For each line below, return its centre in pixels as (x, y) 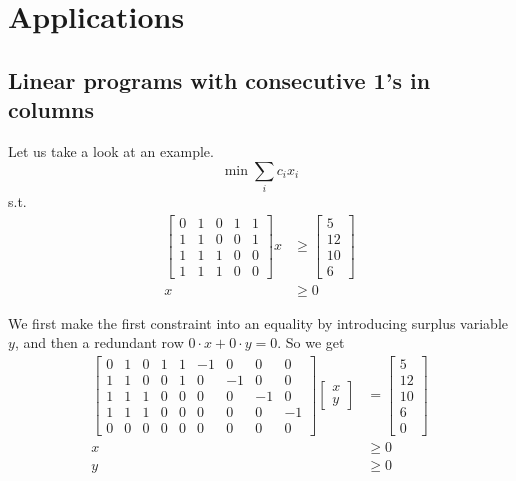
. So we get (311, 342)
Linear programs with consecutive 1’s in (219, 79)
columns (51, 109)
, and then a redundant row (99, 342)
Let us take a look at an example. (111, 150)
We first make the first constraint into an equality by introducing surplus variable (258, 322)
